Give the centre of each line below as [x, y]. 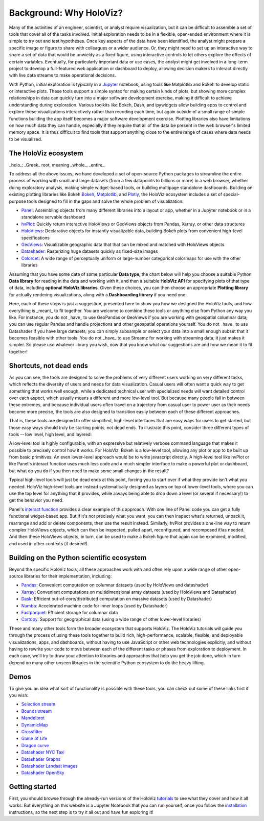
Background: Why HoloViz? [66, 13]
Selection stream [38, 704]
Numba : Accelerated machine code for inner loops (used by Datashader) [95, 605]
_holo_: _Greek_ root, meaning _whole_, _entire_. [57, 165]
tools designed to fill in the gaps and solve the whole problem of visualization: [105, 201]
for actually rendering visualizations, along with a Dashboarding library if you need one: [98, 294]
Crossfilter [32, 731]
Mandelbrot [33, 718]
